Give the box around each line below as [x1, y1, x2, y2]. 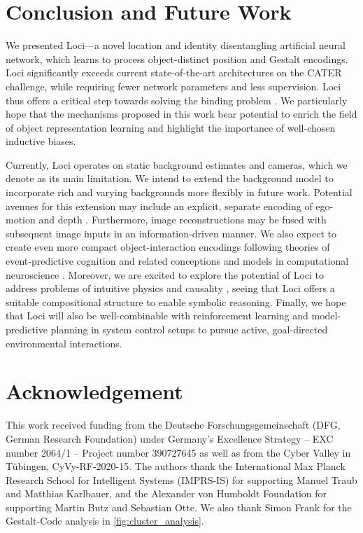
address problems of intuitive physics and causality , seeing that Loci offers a [6, 281, 335, 296]
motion [6, 212, 36, 227]
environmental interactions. [6, 335, 122, 350]
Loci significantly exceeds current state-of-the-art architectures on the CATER [6, 65, 342, 80]
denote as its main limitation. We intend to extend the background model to [6, 171, 334, 186]
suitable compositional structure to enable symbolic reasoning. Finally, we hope [6, 294, 346, 309]
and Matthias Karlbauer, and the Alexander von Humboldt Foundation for [6, 486, 327, 501]
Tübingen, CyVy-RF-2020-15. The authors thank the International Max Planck [6, 459, 346, 473]
